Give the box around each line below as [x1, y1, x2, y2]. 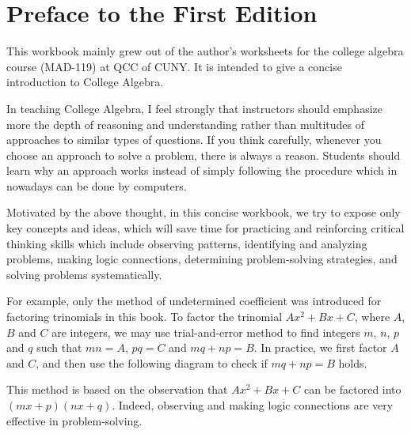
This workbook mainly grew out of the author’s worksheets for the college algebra [6, 43, 404, 59]
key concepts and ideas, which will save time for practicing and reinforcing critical [6, 220, 405, 236]
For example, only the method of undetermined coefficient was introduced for [6, 292, 382, 309]
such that [36, 339, 82, 356]
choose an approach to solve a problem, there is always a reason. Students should [6, 146, 401, 163]
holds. [338, 354, 367, 371]
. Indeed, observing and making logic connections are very [112, 397, 394, 413]
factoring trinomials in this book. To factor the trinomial [6, 308, 283, 325]
